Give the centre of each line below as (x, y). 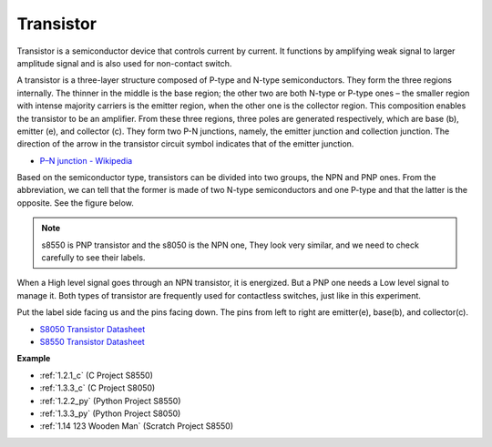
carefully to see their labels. (93, 258)
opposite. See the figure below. (75, 203)
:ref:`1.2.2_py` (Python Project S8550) (110, 401)
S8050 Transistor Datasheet (92, 329)
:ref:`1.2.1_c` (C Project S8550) (97, 375)
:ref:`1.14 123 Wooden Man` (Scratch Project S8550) (137, 426)
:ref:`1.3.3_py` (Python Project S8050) (110, 413)
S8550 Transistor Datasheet (92, 341)
